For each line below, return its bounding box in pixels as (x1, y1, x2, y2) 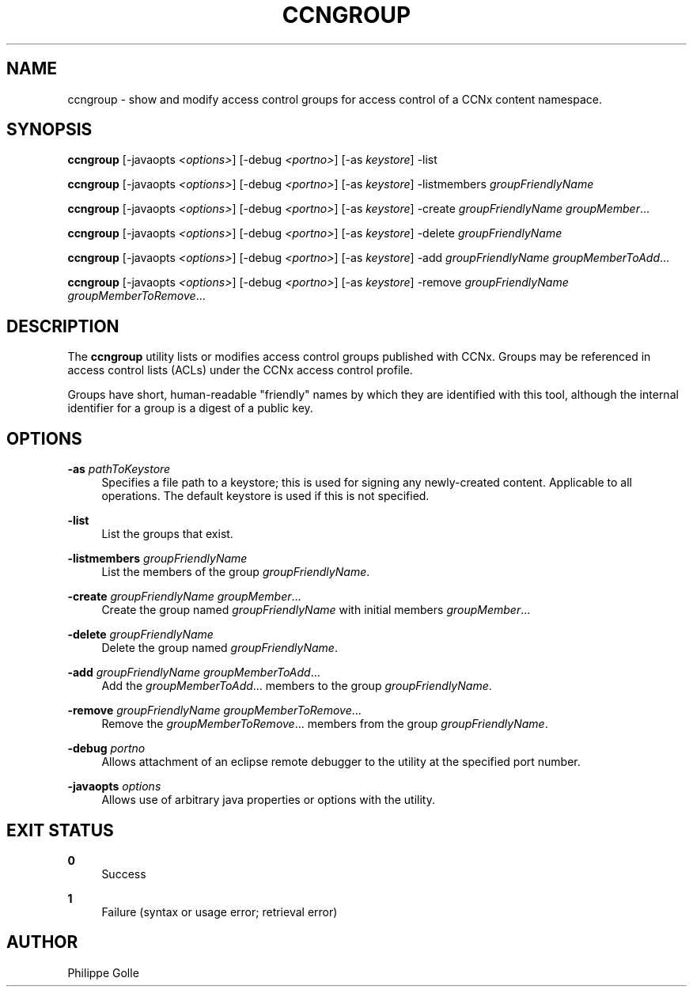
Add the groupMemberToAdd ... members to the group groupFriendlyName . (101, 679, 492, 693)
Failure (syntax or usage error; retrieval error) (101, 904, 338, 919)
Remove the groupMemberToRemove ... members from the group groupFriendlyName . (101, 717, 548, 731)
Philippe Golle (67, 965, 139, 980)
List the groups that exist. (101, 527, 233, 541)
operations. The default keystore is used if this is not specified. (101, 489, 430, 503)
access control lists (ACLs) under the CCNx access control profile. (67, 363, 413, 377)
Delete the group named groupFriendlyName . (101, 641, 338, 655)
